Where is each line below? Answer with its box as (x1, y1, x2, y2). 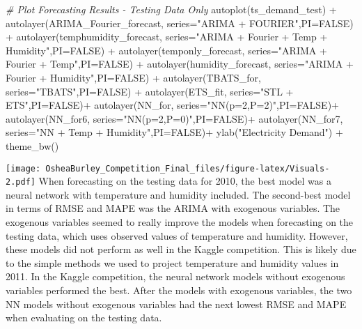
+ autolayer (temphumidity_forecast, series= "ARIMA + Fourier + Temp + (6, 29, 328, 44)
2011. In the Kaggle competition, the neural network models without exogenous (6, 269, 345, 284)
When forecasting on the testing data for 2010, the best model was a (38, 174, 331, 188)
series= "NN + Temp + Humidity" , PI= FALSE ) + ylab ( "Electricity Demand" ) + (6, 125, 343, 139)
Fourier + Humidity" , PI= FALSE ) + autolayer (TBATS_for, (6, 70, 261, 84)
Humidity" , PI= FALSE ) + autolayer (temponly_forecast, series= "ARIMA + (6, 43, 327, 57)
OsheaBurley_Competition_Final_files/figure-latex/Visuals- (45, 163, 330, 174)
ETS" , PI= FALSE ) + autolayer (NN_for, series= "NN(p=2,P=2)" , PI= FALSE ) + (6, 98, 339, 112)
